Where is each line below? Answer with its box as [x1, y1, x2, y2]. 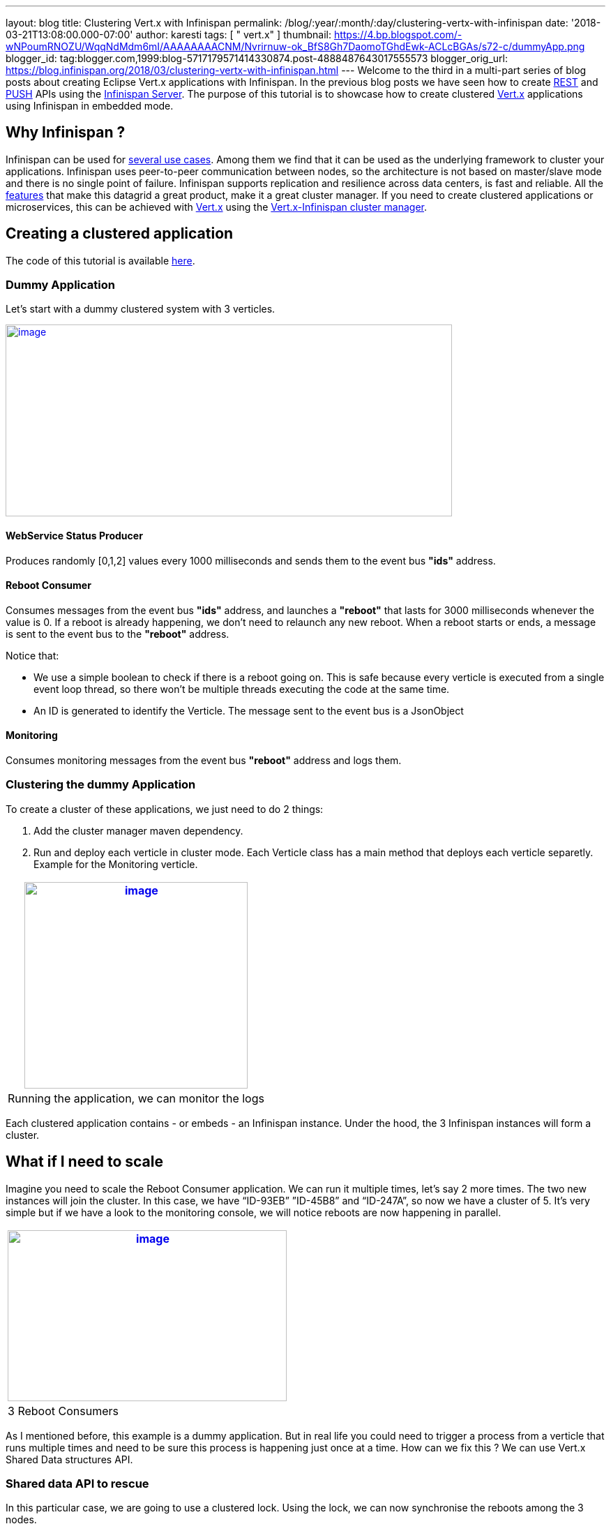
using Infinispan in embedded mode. [6, 100, 174, 112]
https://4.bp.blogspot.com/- [333, 29, 462, 40]
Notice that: [6, 649, 59, 662]
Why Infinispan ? [6, 124, 126, 142]
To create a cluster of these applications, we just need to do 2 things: [6, 802, 324, 815]
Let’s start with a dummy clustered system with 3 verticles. [6, 303, 276, 315]
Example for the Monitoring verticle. [33, 858, 198, 870]
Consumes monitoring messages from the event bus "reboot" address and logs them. [6, 754, 402, 767]
